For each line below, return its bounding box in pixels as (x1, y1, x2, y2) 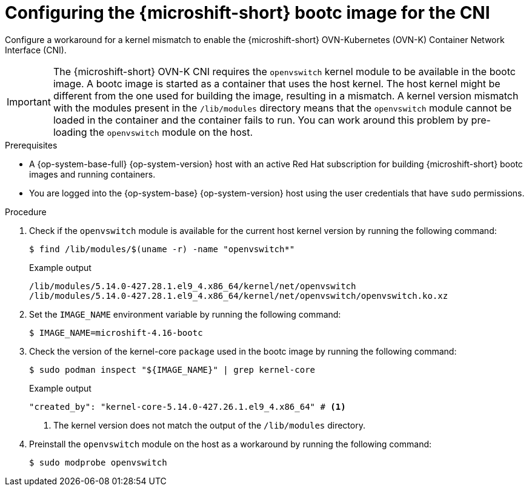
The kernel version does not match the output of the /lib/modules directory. (53, 419, 365, 430)
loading (53, 125, 87, 138)
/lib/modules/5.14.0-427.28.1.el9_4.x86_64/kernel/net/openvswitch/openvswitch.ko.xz (29, 290, 448, 301)
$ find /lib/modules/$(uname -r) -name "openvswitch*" (29, 244, 295, 254)
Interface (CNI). (5, 44, 67, 55)
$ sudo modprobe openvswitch (29, 457, 167, 467)
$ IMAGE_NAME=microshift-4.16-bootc (29, 327, 203, 338)
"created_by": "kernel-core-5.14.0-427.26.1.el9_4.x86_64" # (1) (29, 401, 346, 412)
